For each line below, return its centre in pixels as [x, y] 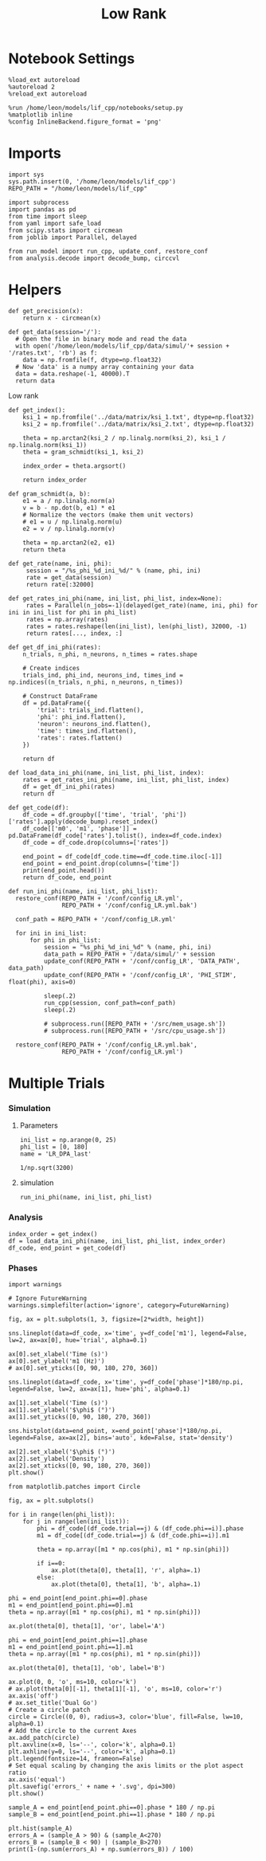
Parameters [39, 1125]
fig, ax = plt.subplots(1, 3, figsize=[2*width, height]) [106, 1319]
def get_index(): [37, 410]
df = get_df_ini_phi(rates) [69, 787]
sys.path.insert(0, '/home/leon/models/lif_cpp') [92, 181]
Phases [23, 1268]
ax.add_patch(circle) [44, 1737]
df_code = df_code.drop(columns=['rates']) [96, 842]
